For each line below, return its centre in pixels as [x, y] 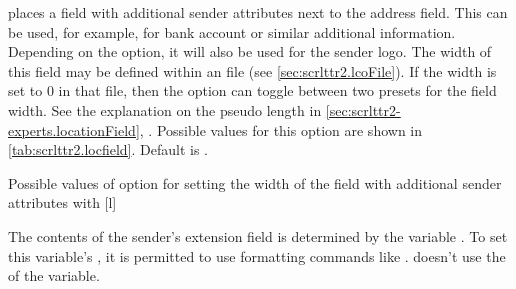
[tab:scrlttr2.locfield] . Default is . [108, 149]
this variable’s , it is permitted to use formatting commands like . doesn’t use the [257, 255]
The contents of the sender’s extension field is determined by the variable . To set [258, 235]
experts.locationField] [74, 129]
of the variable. [54, 275]
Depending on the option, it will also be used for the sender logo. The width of [250, 51]
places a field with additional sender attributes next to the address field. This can [258, 12]
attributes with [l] [62, 202]
